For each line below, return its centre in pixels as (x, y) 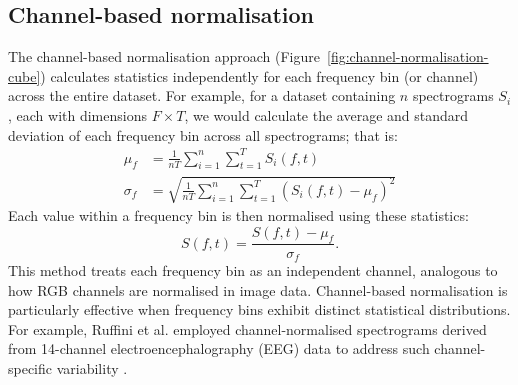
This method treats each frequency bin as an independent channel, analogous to (253, 269)
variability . (92, 367)
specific (30, 367)
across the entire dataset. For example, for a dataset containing (202, 95)
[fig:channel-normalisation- (408, 56)
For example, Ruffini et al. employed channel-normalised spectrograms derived (247, 328)
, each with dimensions (77, 114)
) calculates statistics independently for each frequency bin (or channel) (259, 75)
